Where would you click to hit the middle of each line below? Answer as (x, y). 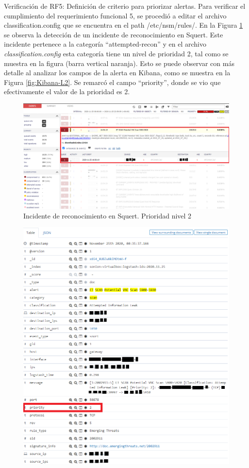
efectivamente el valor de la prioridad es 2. (67, 92)
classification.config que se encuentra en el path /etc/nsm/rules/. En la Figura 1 (124, 25)
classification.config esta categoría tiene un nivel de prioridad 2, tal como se (116, 53)
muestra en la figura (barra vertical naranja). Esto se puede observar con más (119, 63)
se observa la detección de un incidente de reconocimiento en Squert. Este (114, 34)
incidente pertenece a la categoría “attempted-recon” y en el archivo (105, 44)
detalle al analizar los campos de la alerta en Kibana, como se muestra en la (117, 73)
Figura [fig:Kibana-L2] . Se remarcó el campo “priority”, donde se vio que (112, 82)
